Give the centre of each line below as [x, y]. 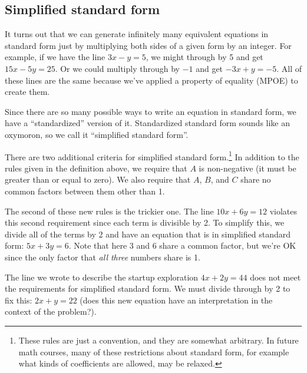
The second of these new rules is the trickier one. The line [109, 211]
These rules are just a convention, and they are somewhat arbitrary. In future [159, 340]
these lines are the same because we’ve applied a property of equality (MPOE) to [151, 80]
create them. [27, 92]
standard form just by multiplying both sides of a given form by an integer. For [148, 45]
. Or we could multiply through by [117, 68]
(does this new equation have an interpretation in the [176, 300]
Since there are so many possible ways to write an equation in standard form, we [151, 111]
